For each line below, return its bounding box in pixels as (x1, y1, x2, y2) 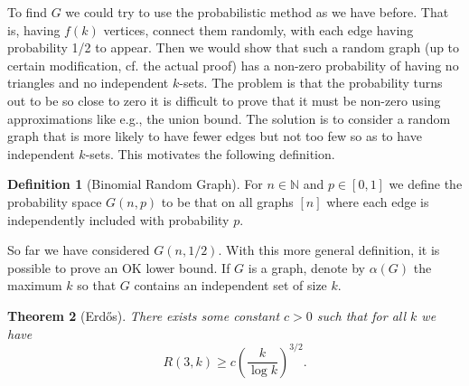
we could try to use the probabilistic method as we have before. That (65, 3, 449, 21)
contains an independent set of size (134, 276, 327, 295)
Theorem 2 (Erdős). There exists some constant (7, 306, 280, 325)
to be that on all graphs (161, 192, 294, 211)
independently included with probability (7, 210, 230, 229)
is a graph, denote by (248, 258, 365, 277)
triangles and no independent (7, 73, 169, 92)
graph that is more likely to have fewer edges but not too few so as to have (7, 127, 422, 146)
